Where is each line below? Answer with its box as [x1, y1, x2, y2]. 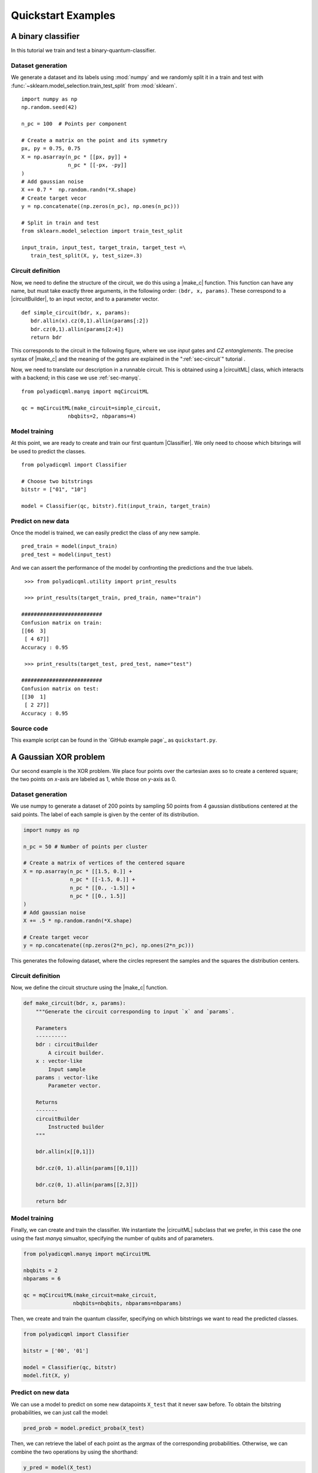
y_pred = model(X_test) [23, 1464, 92, 1471]
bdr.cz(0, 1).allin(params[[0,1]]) [35, 1165, 138, 1172]
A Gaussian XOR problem [11, 752, 105, 762]
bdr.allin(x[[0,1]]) [35, 1148, 95, 1155]
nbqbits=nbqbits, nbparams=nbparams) [72, 1300, 182, 1307]
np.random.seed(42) [21, 104, 78, 111]
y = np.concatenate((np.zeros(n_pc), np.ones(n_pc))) [21, 203, 180, 210]
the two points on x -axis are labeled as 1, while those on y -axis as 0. [11, 775, 177, 783]
